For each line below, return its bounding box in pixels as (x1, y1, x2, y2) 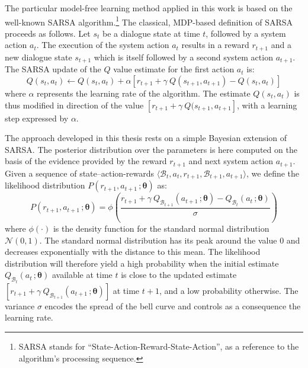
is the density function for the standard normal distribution (53, 222, 269, 235)
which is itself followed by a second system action (94, 50, 273, 63)
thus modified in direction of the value (5, 98, 144, 111)
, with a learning (237, 98, 297, 111)
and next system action (188, 155, 274, 167)
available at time (52, 268, 113, 281)
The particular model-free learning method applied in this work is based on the (5, 2, 293, 14)
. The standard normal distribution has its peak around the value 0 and (39, 233, 300, 246)
